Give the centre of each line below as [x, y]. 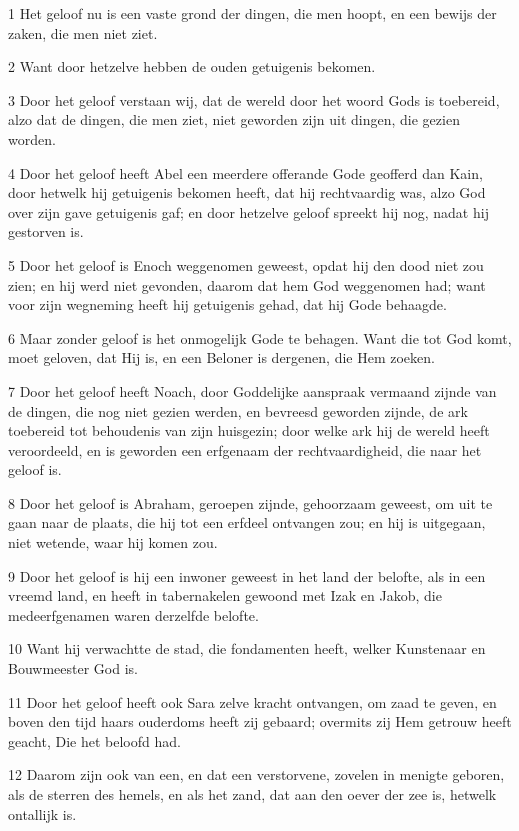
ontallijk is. [42, 813]
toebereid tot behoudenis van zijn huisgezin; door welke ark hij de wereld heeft [249, 430]
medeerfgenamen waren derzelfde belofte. [133, 614]
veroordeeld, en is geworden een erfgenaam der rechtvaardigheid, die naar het [245, 449]
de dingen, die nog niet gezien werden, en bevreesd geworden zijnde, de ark [238, 410]
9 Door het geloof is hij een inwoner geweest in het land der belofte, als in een [247, 575]
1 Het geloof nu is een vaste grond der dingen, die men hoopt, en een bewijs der [252, 13]
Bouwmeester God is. [73, 668]
